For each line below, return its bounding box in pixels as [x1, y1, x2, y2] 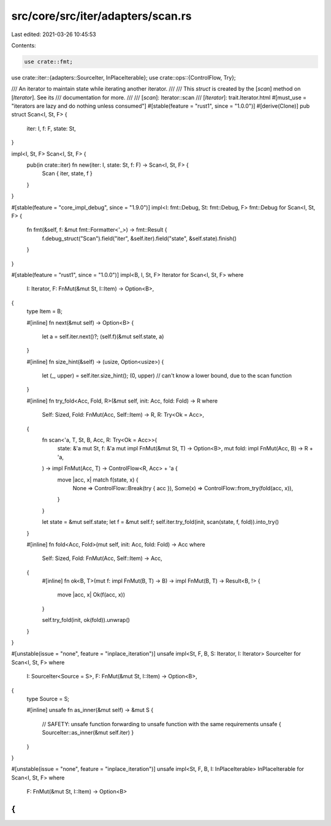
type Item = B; [26, 308, 63, 315]
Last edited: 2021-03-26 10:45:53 [11, 31, 96, 38]
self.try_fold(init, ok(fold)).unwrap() [42, 616, 130, 624]
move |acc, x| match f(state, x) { [57, 476, 139, 483]
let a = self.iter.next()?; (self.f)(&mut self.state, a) [42, 333, 164, 340]
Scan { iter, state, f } [42, 170, 93, 177]
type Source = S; [26, 695, 70, 702]
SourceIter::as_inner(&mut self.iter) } [42, 729, 134, 737]
